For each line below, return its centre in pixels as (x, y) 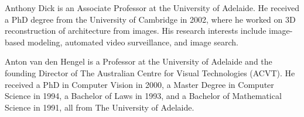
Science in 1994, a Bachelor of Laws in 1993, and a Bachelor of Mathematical (143, 96)
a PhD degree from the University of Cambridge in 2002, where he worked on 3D (150, 19)
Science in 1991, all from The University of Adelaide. (100, 107)
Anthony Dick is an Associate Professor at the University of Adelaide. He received (152, 8)
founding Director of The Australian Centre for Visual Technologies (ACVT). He (150, 72)
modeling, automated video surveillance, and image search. (133, 42)
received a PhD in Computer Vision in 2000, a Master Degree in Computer (139, 84)
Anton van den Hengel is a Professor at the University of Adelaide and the (139, 61)
